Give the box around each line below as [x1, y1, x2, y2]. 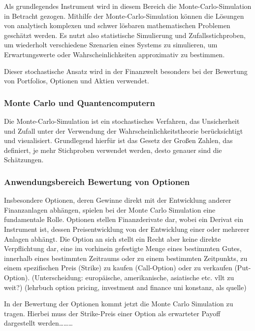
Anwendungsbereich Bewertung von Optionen [4, 175, 190, 187]
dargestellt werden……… [4, 318, 73, 328]
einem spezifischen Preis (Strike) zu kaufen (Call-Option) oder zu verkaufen [4, 262, 232, 273]
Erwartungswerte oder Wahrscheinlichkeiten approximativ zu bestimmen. [4, 49, 225, 59]
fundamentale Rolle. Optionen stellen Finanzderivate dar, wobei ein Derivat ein [4, 214, 244, 224]
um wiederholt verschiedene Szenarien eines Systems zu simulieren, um [4, 39, 218, 50]
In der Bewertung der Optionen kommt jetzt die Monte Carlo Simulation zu [4, 298, 233, 309]
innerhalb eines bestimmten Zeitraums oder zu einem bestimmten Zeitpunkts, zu [4, 253, 248, 263]
